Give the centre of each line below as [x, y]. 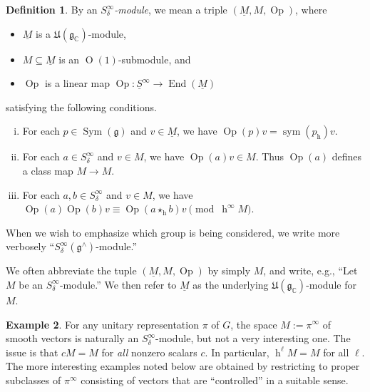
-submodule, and [154, 59]
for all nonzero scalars [149, 352]
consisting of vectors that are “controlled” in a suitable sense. [215, 380]
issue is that [32, 352]
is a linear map [77, 83]
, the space [254, 324]
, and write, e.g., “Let [310, 270]
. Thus [270, 156]
